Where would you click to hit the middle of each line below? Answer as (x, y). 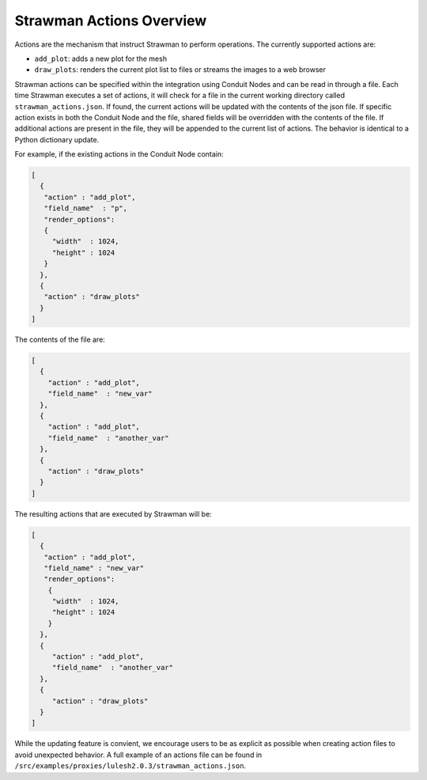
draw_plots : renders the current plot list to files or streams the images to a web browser (180, 70)
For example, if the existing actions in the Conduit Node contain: (119, 154)
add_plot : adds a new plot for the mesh (101, 59)
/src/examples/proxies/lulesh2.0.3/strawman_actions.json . (130, 766)
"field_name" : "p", (86, 208)
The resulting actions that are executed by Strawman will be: (113, 513)
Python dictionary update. (57, 139)
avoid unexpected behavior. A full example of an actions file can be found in (138, 755)
